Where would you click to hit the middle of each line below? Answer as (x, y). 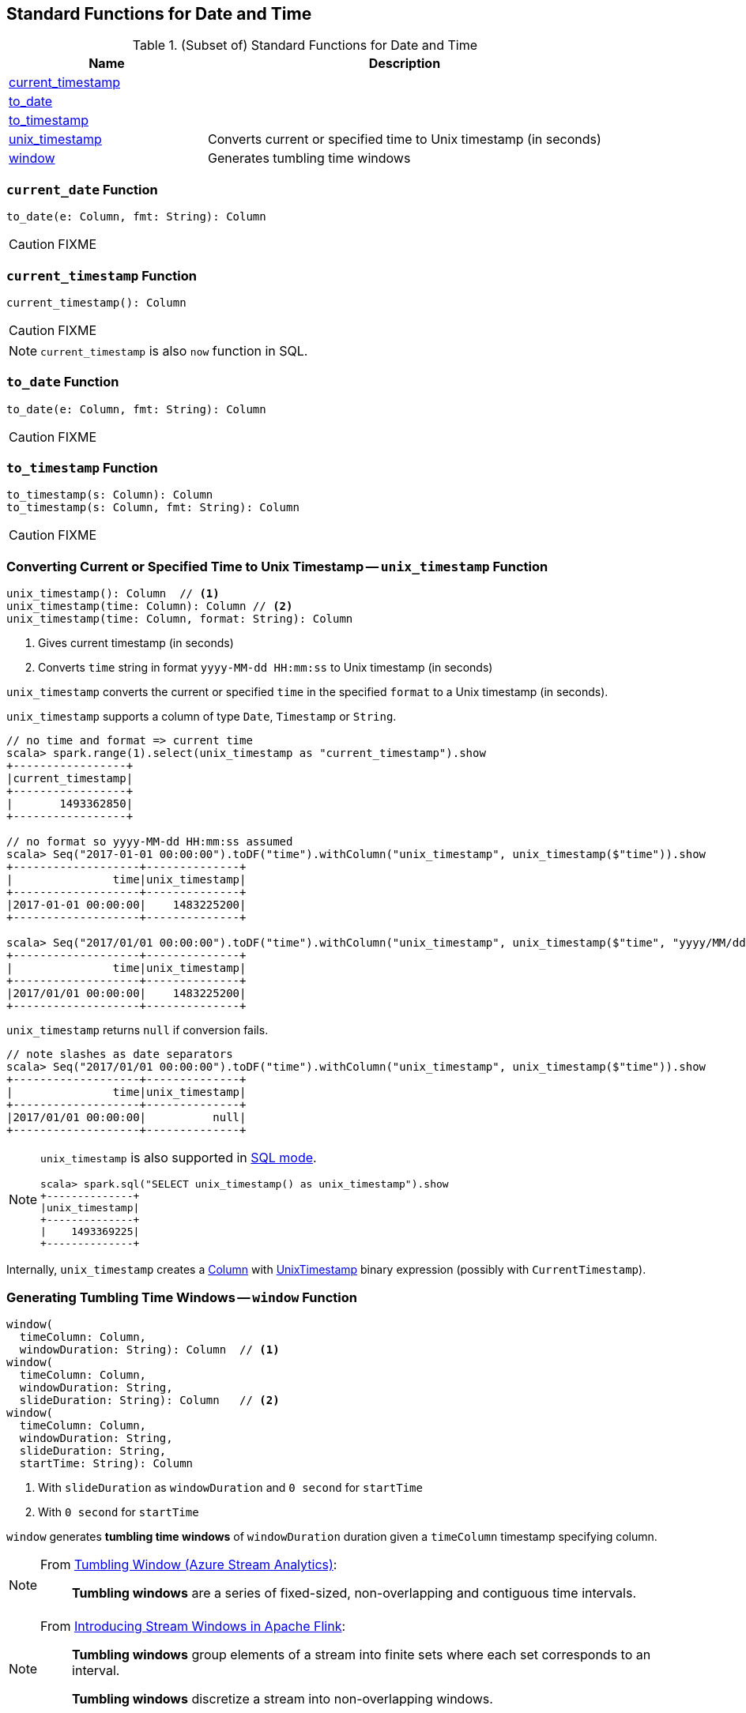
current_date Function (82, 189)
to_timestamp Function (82, 468)
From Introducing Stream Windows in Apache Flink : (193, 1626)
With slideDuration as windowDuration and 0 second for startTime (230, 1487)
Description (405, 64)
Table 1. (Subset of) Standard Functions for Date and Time (305, 45)
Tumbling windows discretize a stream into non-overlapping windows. (283, 1698)
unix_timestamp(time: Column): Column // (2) (150, 606)
